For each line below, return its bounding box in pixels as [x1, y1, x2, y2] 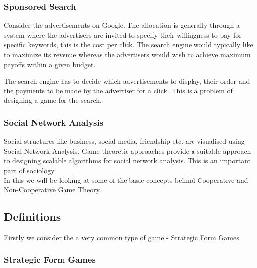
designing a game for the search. [4, 95, 102, 105]
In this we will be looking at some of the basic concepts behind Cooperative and [4, 175, 248, 185]
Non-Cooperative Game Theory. [4, 184, 101, 195]
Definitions [4, 209, 61, 224]
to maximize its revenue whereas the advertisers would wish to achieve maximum [4, 49, 251, 59]
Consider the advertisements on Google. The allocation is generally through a [4, 20, 240, 30]
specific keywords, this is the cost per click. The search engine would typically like [4, 39, 253, 50]
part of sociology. [4, 165, 56, 175]
